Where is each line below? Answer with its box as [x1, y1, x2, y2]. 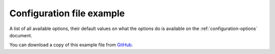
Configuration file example [9, 8, 125, 19]
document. [9, 32, 33, 38]
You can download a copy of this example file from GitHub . [9, 42, 133, 48]
